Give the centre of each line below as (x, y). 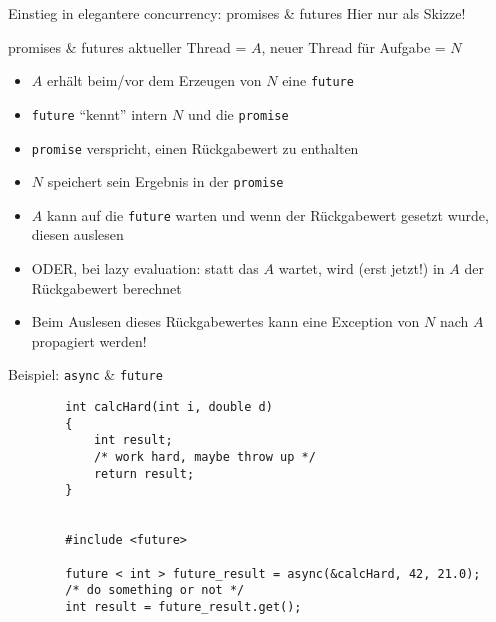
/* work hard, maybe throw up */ (204, 457)
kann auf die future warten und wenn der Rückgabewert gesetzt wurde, (267, 214)
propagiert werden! (89, 340)
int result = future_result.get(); (183, 606)
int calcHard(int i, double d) (169, 407)
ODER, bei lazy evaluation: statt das (145, 268)
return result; (144, 473)
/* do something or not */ (155, 590)
